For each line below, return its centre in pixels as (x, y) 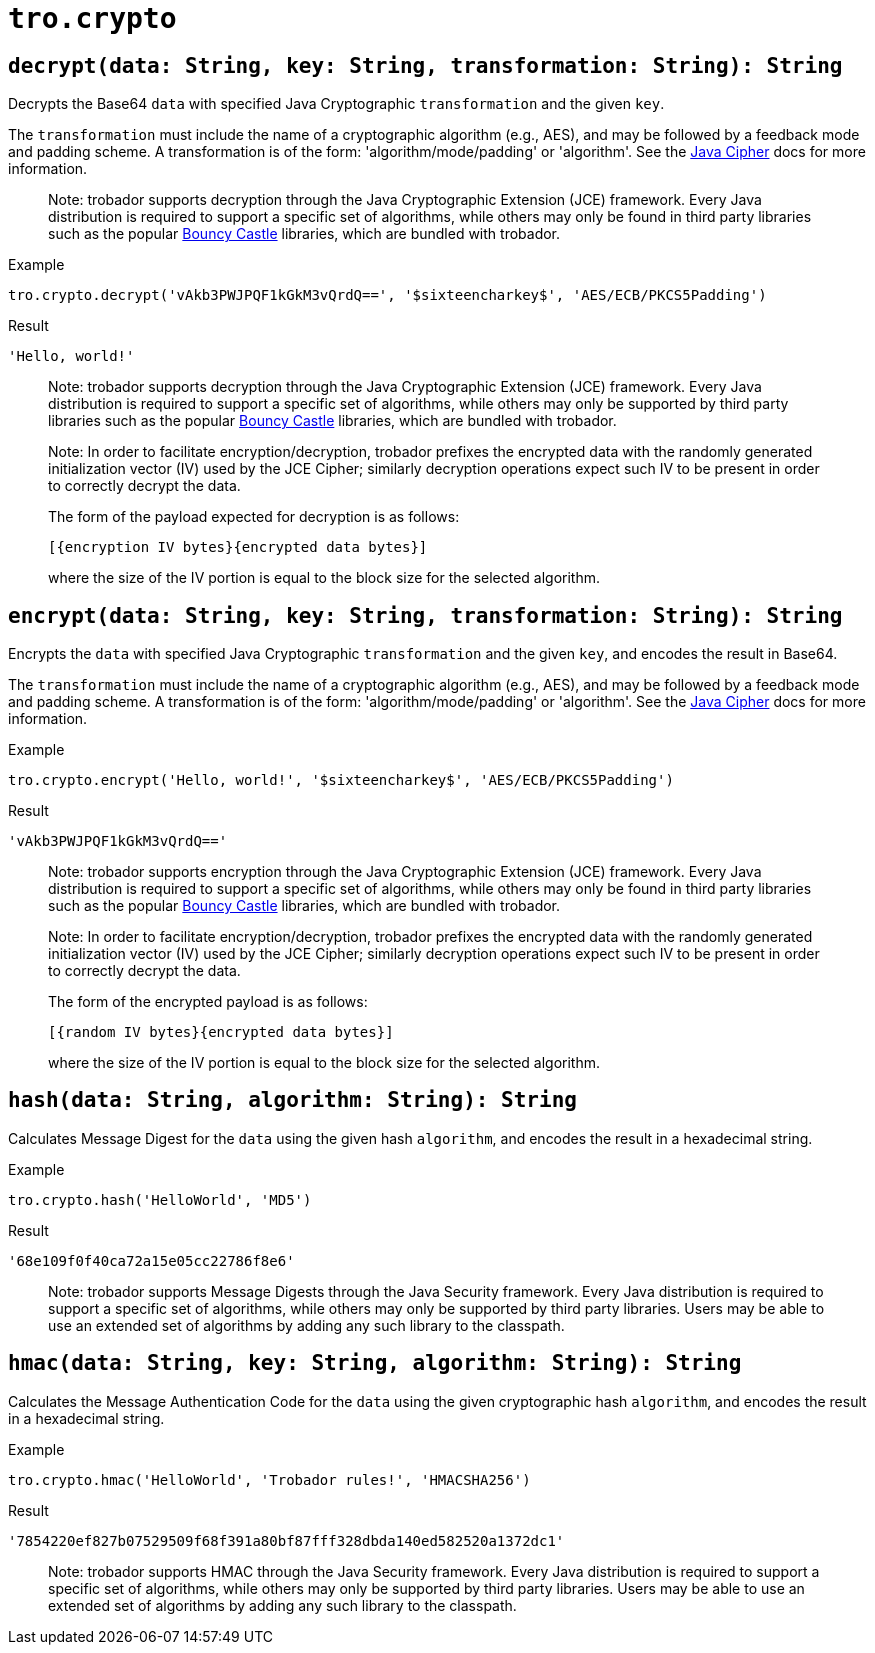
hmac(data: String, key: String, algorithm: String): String (375, 1363)
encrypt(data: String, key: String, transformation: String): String (425, 615)
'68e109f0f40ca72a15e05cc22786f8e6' (151, 1260)
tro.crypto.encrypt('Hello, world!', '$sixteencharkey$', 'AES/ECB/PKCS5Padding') (341, 780)
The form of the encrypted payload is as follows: (208, 1002)
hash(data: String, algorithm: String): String (292, 1100)
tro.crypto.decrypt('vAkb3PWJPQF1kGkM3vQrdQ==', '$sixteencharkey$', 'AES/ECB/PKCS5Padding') (387, 295)
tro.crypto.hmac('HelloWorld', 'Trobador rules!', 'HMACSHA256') (269, 1479)
